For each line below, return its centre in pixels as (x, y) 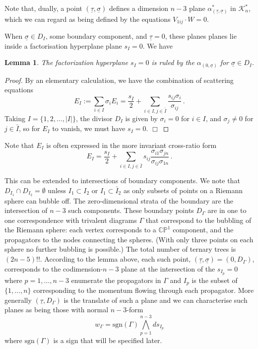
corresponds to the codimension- (54, 268)
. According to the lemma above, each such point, (115, 259)
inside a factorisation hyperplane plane (63, 45)
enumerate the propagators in (116, 280)
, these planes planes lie (201, 35)
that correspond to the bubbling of (198, 220)
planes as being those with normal (57, 310)
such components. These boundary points (131, 210)
